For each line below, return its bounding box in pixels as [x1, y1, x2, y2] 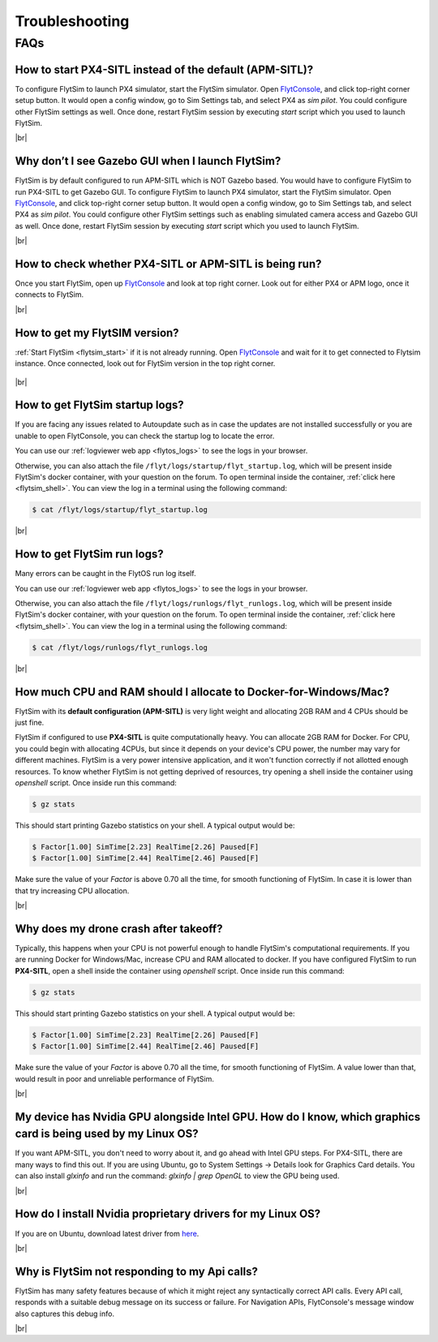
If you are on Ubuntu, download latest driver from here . [15, 1228, 200, 1238]
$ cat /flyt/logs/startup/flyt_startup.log [32, 505, 208, 514]
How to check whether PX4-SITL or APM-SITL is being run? [15, 256, 322, 271]
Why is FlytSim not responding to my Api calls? [15, 1264, 259, 1278]
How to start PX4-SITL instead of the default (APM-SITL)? [15, 62, 314, 76]
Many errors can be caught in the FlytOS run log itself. [15, 569, 196, 579]
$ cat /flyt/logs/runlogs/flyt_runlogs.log [32, 643, 208, 652]
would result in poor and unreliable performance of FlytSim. [15, 1073, 214, 1083]
